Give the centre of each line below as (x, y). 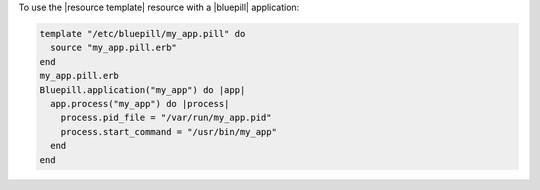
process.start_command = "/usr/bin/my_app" (168, 131)
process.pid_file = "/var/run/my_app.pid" (166, 118)
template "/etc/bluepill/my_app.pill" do (142, 33)
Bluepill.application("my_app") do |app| (142, 89)
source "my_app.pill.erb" (113, 48)
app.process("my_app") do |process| (140, 103)
